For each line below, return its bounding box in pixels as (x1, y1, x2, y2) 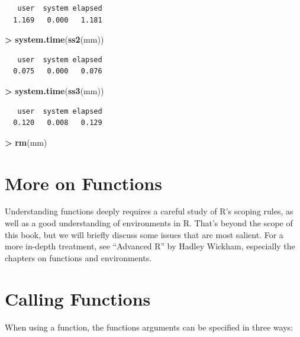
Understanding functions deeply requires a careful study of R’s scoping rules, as (5, 205, 293, 217)
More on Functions (5, 171, 162, 195)
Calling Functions (5, 286, 151, 310)
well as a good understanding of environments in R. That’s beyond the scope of (5, 217, 293, 229)
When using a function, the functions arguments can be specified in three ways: (5, 320, 293, 333)
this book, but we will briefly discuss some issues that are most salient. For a (5, 228, 283, 240)
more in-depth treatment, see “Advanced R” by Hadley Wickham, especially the (5, 240, 295, 252)
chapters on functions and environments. (5, 251, 152, 264)
